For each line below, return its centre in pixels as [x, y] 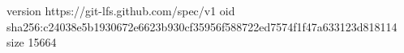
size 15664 [32, 42]
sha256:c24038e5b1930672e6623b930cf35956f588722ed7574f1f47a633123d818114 [202, 26]
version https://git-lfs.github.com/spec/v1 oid [121, 10]
